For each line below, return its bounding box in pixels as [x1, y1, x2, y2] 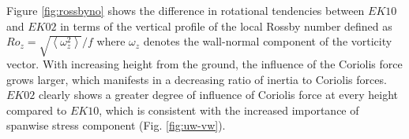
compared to [6, 101, 67, 118]
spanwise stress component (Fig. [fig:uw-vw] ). [6, 117, 226, 134]
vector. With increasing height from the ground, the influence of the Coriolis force [6, 55, 403, 71]
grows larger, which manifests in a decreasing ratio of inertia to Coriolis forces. [6, 71, 387, 87]
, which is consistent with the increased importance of [99, 101, 359, 118]
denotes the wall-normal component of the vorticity [143, 33, 392, 49]
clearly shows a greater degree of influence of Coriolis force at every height [38, 86, 398, 103]
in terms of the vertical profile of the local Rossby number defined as [60, 17, 392, 34]
